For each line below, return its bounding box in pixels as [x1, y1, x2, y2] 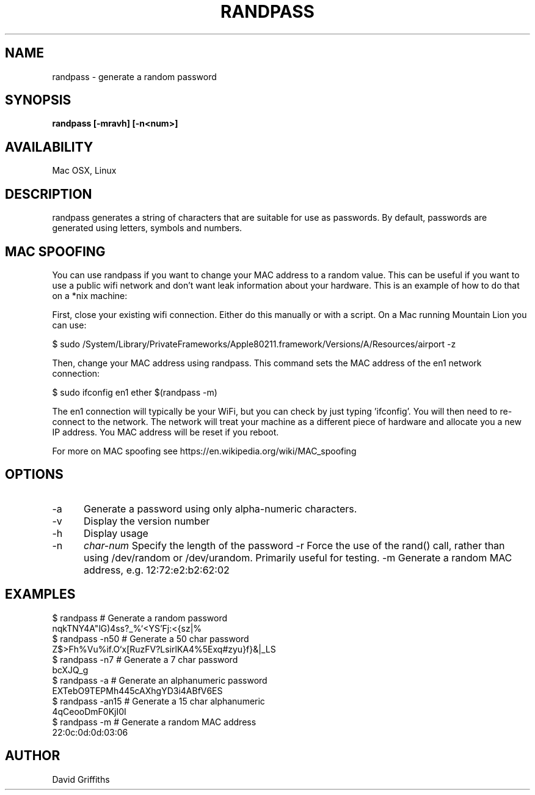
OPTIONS [5, 467, 64, 483]
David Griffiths [52, 774, 110, 785]
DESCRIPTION [5, 186, 92, 202]
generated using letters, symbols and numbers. [52, 223, 242, 234]
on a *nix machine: [52, 290, 128, 301]
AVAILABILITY [5, 139, 93, 155]
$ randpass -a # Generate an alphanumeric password [52, 675, 267, 686]
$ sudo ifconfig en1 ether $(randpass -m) [52, 386, 217, 398]
